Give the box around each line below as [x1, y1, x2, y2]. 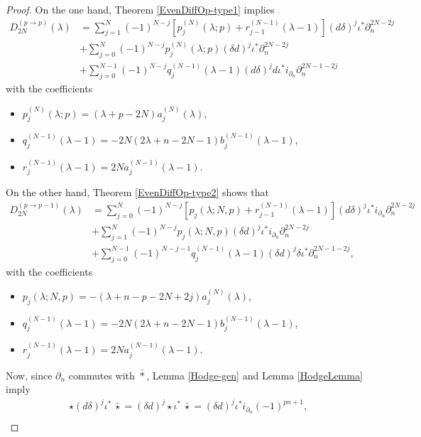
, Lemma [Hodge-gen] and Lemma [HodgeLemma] [146, 367, 363, 382]
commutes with [68, 367, 135, 382]
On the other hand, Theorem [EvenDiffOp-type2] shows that [6, 185, 269, 200]
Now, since [6, 367, 53, 382]
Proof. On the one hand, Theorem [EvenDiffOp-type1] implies [6, 2, 275, 16]
